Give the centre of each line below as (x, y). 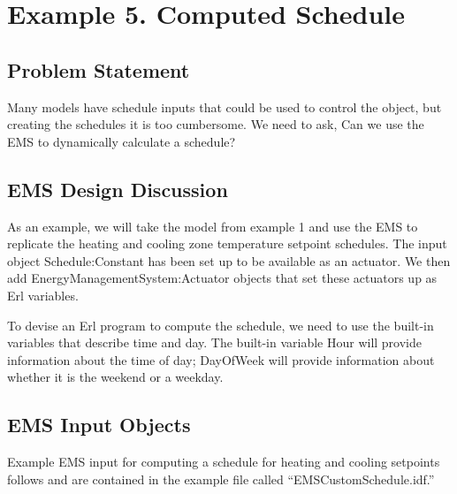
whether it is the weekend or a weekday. (115, 377)
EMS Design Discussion (118, 189)
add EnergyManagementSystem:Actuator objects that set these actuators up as (222, 278)
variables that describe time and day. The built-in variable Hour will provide (214, 342)
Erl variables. (43, 295)
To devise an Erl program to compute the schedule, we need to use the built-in (221, 325)
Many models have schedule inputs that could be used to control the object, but (225, 106)
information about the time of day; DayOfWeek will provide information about (221, 359)
